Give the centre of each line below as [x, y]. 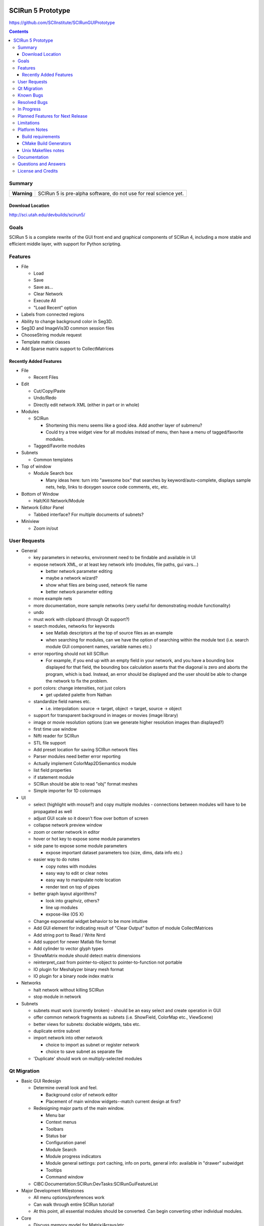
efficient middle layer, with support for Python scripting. [65, 244]
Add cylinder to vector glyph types [68, 948]
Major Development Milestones [53, 1191]
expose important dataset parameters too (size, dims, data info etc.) [114, 852]
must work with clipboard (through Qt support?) [81, 619]
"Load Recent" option [55, 307]
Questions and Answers [42, 164]
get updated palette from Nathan [79, 694]
